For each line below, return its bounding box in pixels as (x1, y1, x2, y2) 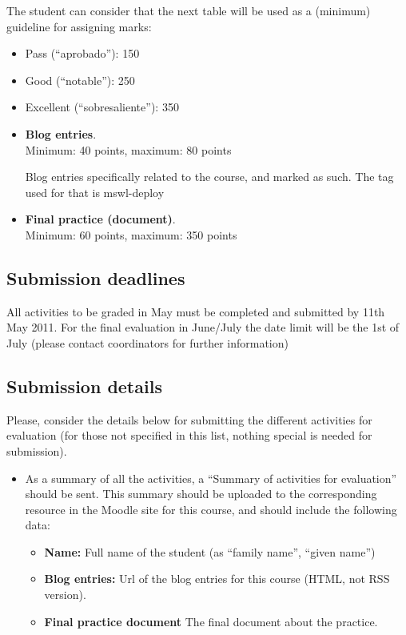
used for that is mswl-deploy (25, 183, 165, 200)
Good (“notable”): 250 (25, 71, 135, 88)
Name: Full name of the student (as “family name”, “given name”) (44, 543, 376, 560)
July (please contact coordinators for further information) (6, 334, 289, 351)
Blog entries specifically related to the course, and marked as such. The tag (25, 168, 394, 185)
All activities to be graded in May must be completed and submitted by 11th (6, 303, 385, 320)
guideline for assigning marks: (6, 18, 152, 34)
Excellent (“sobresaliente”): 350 (25, 98, 179, 115)
